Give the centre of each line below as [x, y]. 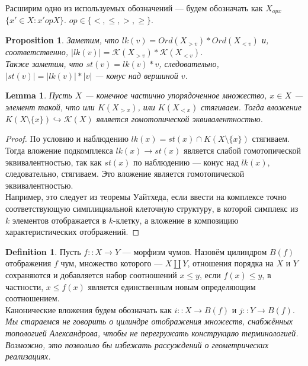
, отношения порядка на [230, 263]
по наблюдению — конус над [186, 162]
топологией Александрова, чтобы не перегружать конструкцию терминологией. [152, 332]
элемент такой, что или [50, 106]
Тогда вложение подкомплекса [59, 150]
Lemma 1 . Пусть [39, 95]
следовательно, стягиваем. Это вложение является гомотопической [125, 174]
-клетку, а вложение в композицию [176, 220]
